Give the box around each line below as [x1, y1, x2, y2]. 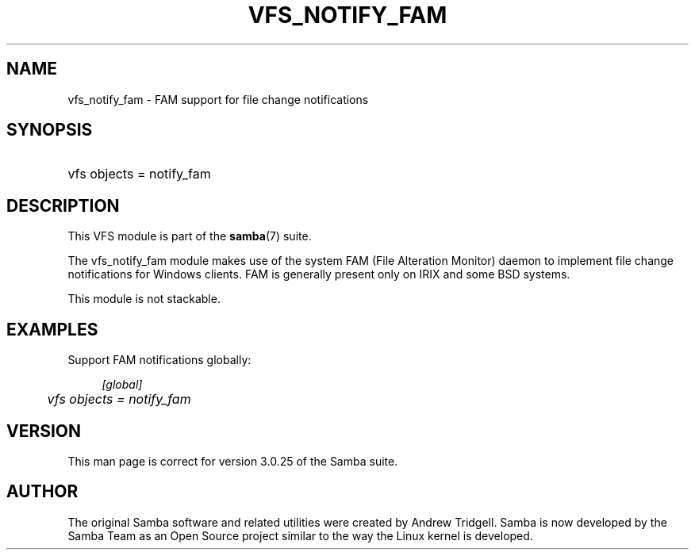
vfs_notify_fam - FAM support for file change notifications [67, 92, 369, 106]
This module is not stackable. [67, 292, 221, 306]
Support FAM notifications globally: [67, 353, 252, 367]
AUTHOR [6, 481, 79, 502]
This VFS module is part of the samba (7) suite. [67, 229, 312, 243]
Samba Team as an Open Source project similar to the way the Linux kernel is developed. [67, 528, 533, 543]
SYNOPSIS [6, 120, 93, 140]
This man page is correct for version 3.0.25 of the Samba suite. [67, 454, 398, 468]
